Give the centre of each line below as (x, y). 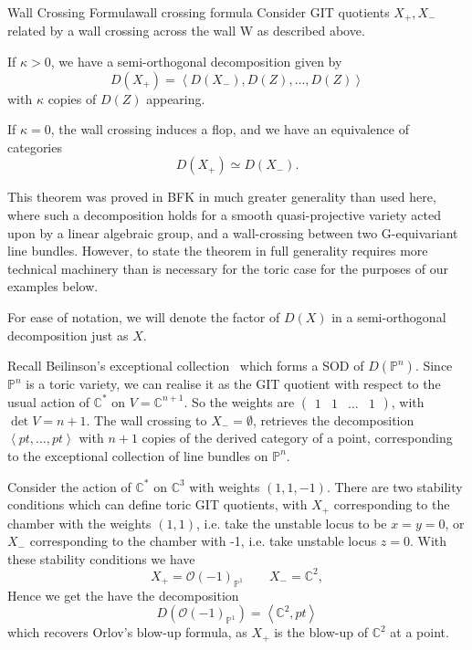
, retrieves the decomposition (333, 419)
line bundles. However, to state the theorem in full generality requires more (218, 251)
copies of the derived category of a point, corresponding (297, 438)
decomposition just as (68, 335)
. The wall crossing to (147, 419)
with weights (225, 486)
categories (35, 147)
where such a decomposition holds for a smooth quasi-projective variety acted (224, 215)
